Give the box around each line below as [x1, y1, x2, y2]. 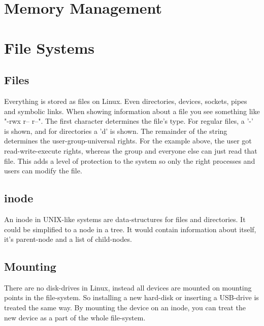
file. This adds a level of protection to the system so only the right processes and [4, 155, 255, 166]
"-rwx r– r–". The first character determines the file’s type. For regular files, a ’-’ [4, 116, 253, 126]
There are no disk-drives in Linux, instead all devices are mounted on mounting [4, 282, 252, 293]
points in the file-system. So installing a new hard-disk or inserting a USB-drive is [4, 292, 259, 303]
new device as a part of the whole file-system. [4, 312, 146, 322]
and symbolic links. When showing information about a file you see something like [4, 105, 260, 116]
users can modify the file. [4, 165, 82, 176]
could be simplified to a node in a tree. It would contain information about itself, [4, 224, 256, 234]
